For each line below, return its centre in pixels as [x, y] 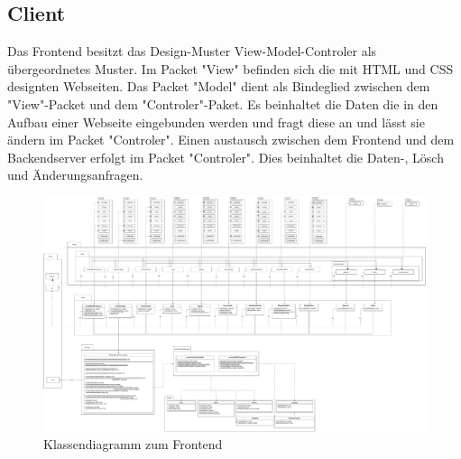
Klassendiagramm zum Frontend [133, 444]
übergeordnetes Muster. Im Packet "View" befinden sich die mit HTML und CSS [230, 68]
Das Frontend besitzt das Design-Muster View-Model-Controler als [192, 51]
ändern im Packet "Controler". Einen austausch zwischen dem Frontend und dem [231, 140]
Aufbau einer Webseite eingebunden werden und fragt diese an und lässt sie [216, 122]
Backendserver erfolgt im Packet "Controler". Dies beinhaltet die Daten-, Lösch [226, 157]
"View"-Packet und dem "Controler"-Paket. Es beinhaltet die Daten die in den [223, 103]
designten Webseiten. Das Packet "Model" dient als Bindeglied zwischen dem [219, 86]
